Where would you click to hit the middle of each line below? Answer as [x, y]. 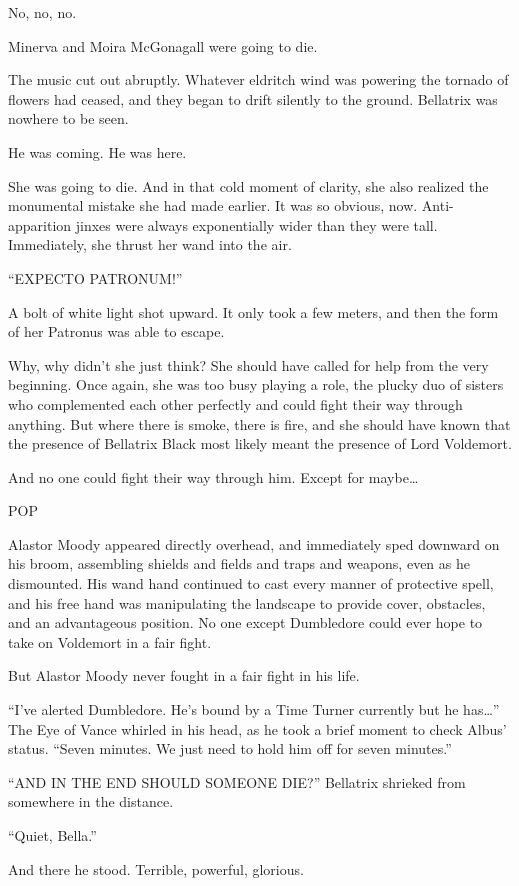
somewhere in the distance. [91, 801]
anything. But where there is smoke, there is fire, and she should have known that [259, 423]
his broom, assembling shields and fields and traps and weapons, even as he [239, 563]
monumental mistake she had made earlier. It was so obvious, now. [213, 205]
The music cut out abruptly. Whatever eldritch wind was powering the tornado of [258, 79]
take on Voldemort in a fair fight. [110, 641]
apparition [40, 224]
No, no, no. [42, 12]
